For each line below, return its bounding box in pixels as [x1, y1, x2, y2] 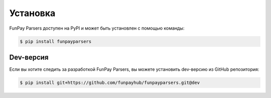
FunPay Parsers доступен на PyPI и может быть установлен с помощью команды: [9, 25, 185, 31]
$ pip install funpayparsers [20, 38, 92, 44]
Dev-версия [9, 53, 49, 61]
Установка [9, 8, 56, 19]
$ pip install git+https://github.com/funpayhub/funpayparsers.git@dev [20, 80, 200, 85]
